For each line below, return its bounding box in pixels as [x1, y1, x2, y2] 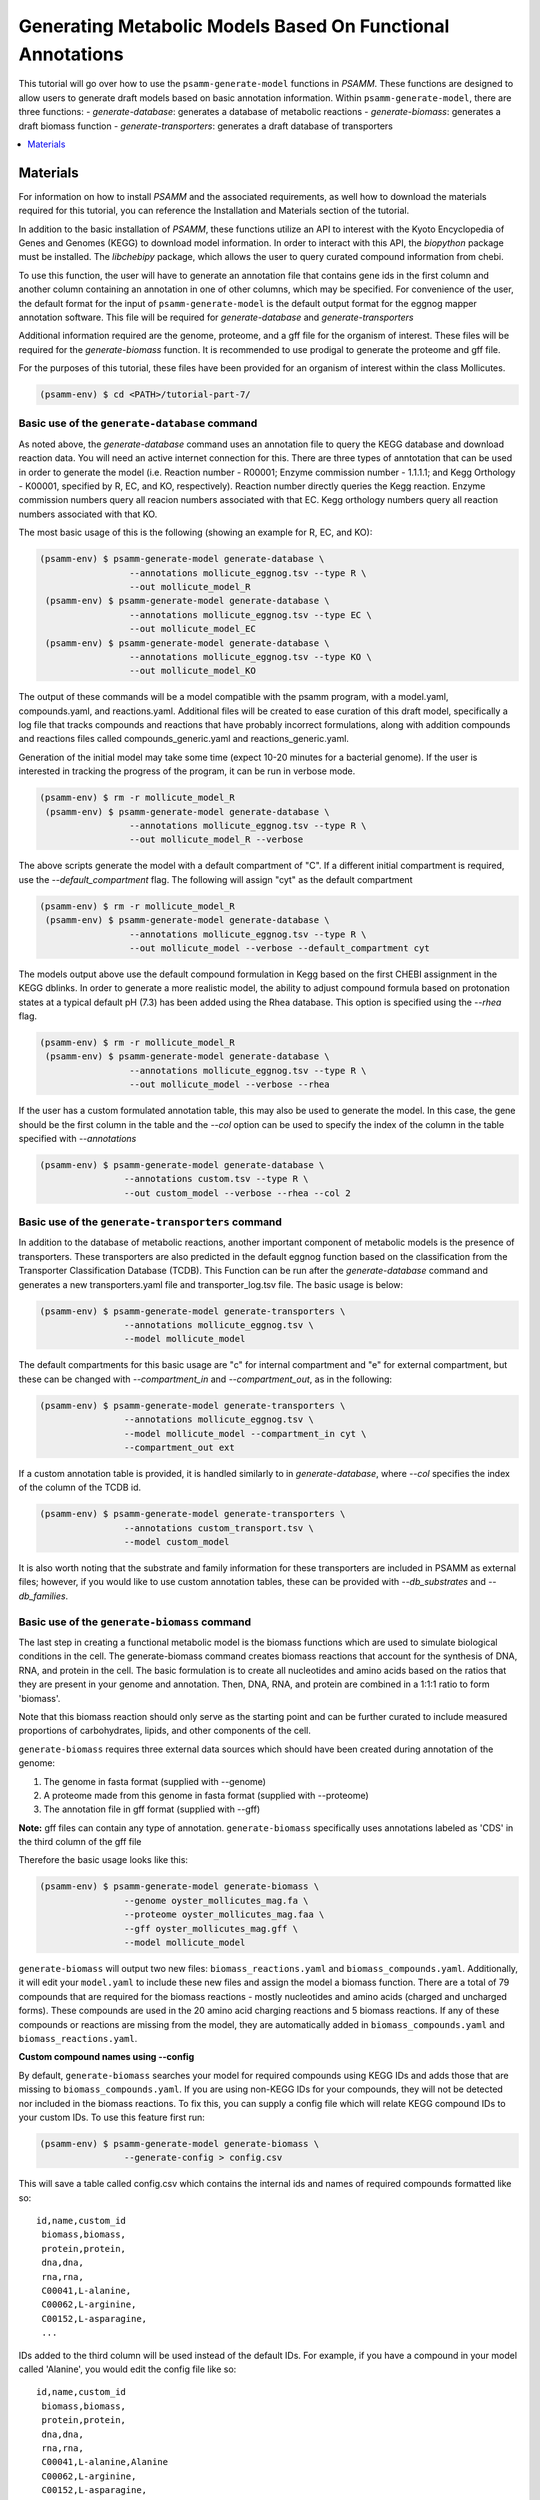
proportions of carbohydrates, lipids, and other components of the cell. [18, 1725, 312, 1737]
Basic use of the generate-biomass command [18, 1615, 252, 1629]
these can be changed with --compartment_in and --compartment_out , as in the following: [18, 1373, 393, 1385]
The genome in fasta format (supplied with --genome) [43, 1775, 267, 1787]
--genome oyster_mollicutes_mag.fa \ [123, 1895, 309, 1906]
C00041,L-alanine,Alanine [41, 2456, 169, 2468]
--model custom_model [123, 1536, 230, 1548]
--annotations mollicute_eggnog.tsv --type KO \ [128, 651, 372, 662]
